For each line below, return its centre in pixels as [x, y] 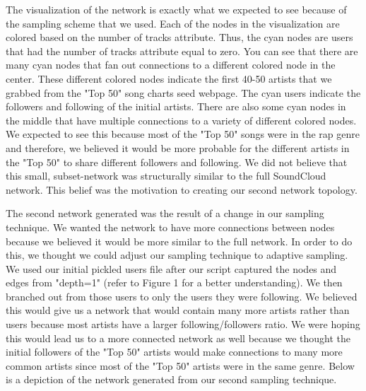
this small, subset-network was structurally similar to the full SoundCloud [166, 176]
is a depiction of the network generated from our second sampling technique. [171, 379]
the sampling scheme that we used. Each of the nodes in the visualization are [173, 23]
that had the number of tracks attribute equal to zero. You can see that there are [182, 51]
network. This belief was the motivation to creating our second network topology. [182, 189]
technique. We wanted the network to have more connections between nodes [170, 227]
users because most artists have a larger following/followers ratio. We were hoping [183, 324]
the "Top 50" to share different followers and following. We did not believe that [177, 162]
